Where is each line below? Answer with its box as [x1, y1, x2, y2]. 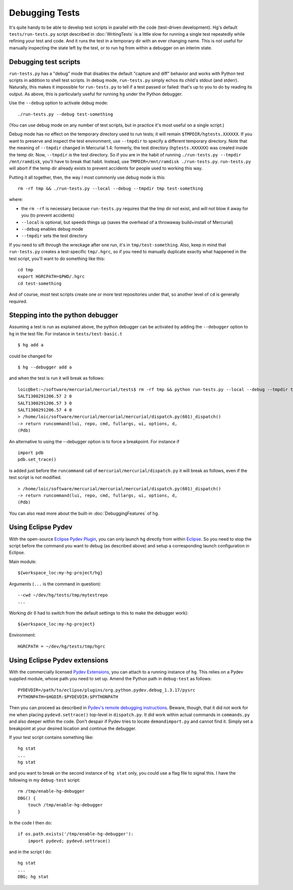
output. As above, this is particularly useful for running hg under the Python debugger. [9, 91, 183, 97]
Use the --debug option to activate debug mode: [9, 100, 108, 106]
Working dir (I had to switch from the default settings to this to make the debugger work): [9, 610, 188, 616]
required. [9, 298, 28, 304]
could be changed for [9, 353, 53, 359]
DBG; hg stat [18, 874, 49, 880]
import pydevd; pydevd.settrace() [27, 838, 111, 844]
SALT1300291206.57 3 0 [18, 400, 72, 406]
